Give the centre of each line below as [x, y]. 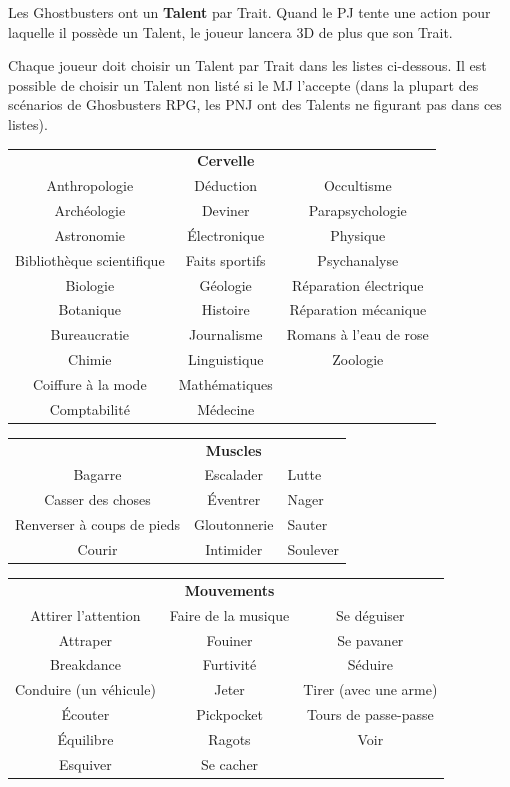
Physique [358, 234]
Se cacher [229, 763]
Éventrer [234, 499]
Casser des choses [97, 499]
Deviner [225, 210]
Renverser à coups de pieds [97, 524]
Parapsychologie [357, 210]
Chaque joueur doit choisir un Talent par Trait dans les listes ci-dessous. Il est [247, 65]
